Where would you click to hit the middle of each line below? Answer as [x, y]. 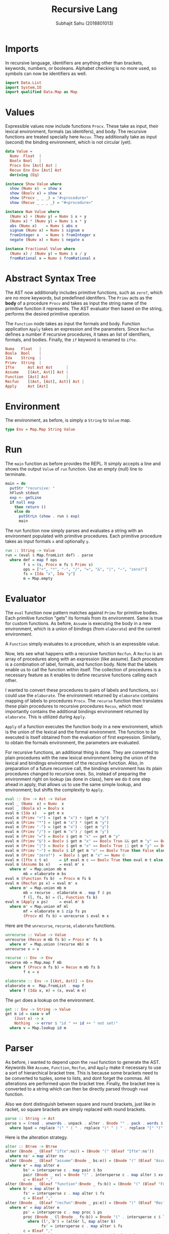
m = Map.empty [38, 579]
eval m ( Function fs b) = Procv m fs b [48, 879]
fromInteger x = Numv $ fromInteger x [53, 235]
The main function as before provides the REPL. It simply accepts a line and [83, 464]
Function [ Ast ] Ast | [37, 377]
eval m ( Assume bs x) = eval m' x [45, 865]
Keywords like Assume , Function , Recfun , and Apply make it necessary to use [83, 1067]
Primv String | [23, 363]
